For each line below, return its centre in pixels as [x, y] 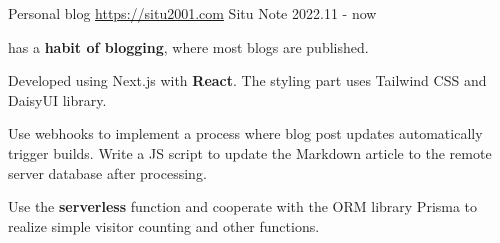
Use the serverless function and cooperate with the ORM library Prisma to [243, 206]
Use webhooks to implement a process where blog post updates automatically [245, 133]
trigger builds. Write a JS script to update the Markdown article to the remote [250, 152]
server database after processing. [107, 172]
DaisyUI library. [57, 99]
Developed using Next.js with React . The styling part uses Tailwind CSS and [247, 80]
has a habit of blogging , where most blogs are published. [188, 46]
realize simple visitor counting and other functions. [164, 225]
